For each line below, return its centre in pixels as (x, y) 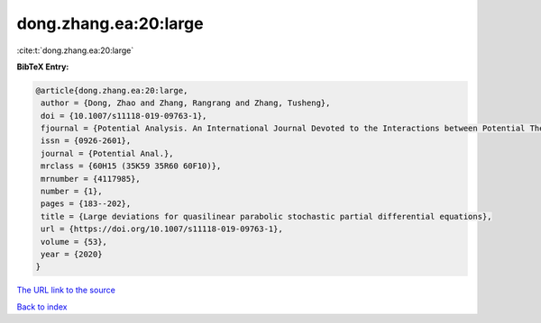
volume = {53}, (74, 242)
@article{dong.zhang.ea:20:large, (112, 90)
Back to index (42, 307)
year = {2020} (72, 254)
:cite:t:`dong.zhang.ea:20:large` (75, 50)
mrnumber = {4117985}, (91, 179)
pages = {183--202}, (86, 204)
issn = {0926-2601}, (86, 141)
